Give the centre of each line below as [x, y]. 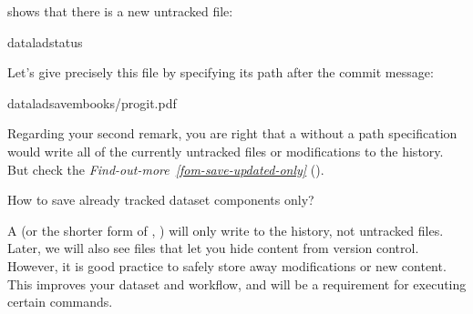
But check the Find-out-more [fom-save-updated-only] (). [166, 169]
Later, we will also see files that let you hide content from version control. [213, 248]
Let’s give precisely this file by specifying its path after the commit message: [221, 72]
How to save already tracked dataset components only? [161, 200]
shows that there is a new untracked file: [120, 11]
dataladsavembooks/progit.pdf [92, 102]
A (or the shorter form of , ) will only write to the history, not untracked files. [226, 230]
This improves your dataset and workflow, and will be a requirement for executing [237, 284]
